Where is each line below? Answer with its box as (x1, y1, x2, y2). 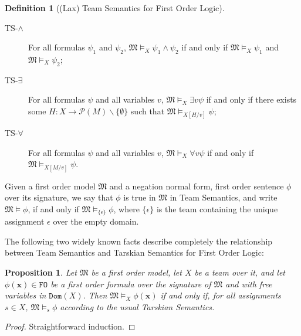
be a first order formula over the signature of (50, 277, 211, 290)
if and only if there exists (206, 93, 297, 106)
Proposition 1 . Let (5, 266, 77, 278)
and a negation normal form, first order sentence (109, 179, 284, 192)
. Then (83, 289, 107, 301)
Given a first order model (5, 179, 96, 192)
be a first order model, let (91, 266, 182, 278)
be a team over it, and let (194, 266, 285, 278)
